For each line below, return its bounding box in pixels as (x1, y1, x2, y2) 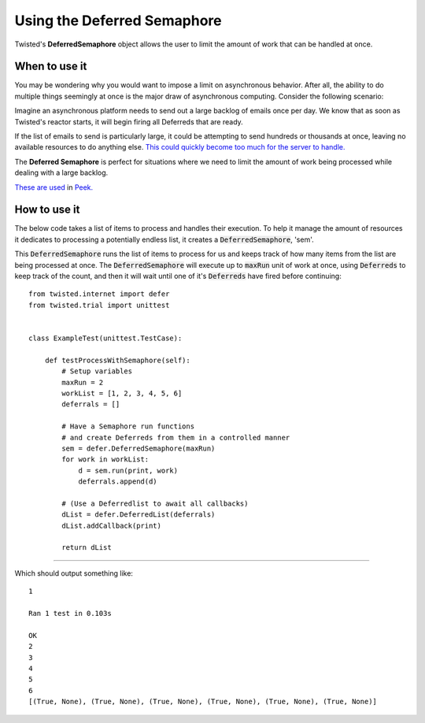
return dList (61, 543, 112, 552)
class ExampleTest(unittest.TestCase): (28, 334, 183, 343)
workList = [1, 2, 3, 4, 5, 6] (61, 388, 183, 398)
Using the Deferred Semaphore (14, 12, 222, 29)
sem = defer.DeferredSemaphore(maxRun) (61, 443, 216, 453)
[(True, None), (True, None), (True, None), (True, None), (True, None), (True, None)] (28, 697, 378, 706)
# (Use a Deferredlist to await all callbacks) (61, 499, 249, 508)
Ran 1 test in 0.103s (28, 609, 112, 617)
